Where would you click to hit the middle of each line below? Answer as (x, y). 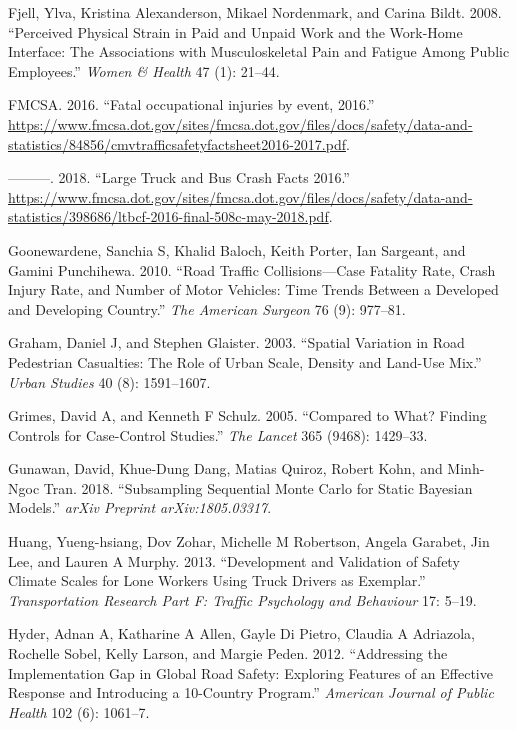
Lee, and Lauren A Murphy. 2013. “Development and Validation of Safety (234, 560)
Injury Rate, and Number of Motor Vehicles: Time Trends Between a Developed (253, 289)
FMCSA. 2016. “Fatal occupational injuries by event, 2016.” (191, 104)
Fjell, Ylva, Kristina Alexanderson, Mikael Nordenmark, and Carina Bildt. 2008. (255, 12)
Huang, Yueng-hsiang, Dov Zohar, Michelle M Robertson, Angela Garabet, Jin (249, 541)
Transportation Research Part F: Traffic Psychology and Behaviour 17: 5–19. (242, 599)
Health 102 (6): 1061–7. (79, 711)
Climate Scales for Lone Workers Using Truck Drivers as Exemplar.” (217, 580)
